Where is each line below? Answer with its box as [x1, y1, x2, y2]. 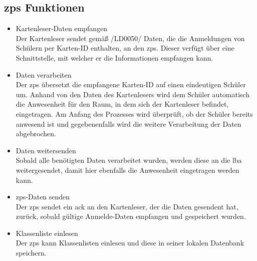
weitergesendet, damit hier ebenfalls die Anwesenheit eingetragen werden [16, 164, 239, 175]
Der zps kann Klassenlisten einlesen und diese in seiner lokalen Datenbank [16, 237, 244, 248]
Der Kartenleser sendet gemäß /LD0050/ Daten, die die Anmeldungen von [16, 33, 245, 43]
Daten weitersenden [16, 145, 76, 155]
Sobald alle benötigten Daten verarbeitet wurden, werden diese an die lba [16, 155, 242, 165]
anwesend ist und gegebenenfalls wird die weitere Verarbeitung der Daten [16, 118, 241, 129]
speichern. [16, 247, 47, 258]
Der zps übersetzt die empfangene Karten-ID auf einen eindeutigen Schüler [16, 79, 246, 90]
